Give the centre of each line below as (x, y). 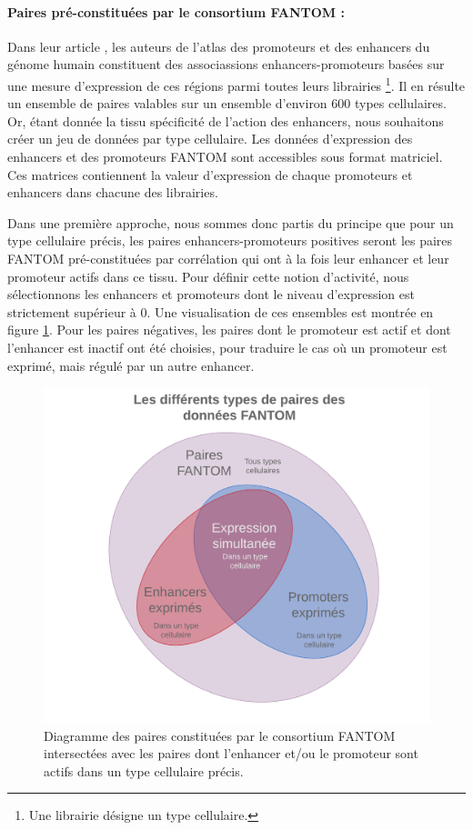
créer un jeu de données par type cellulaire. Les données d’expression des (210, 139)
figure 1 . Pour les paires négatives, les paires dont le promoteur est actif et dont (229, 330)
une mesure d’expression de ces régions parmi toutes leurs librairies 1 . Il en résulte (236, 84)
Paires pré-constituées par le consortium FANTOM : (176, 11)
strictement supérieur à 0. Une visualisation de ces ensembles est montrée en (221, 311)
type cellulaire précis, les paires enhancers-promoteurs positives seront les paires (230, 240)
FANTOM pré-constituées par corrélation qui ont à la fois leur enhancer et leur (228, 258)
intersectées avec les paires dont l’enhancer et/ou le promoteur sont (231, 753)
